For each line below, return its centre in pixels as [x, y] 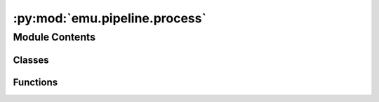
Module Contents [54, 37]
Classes [31, 60]
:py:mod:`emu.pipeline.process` [110, 18]
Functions [35, 82]
